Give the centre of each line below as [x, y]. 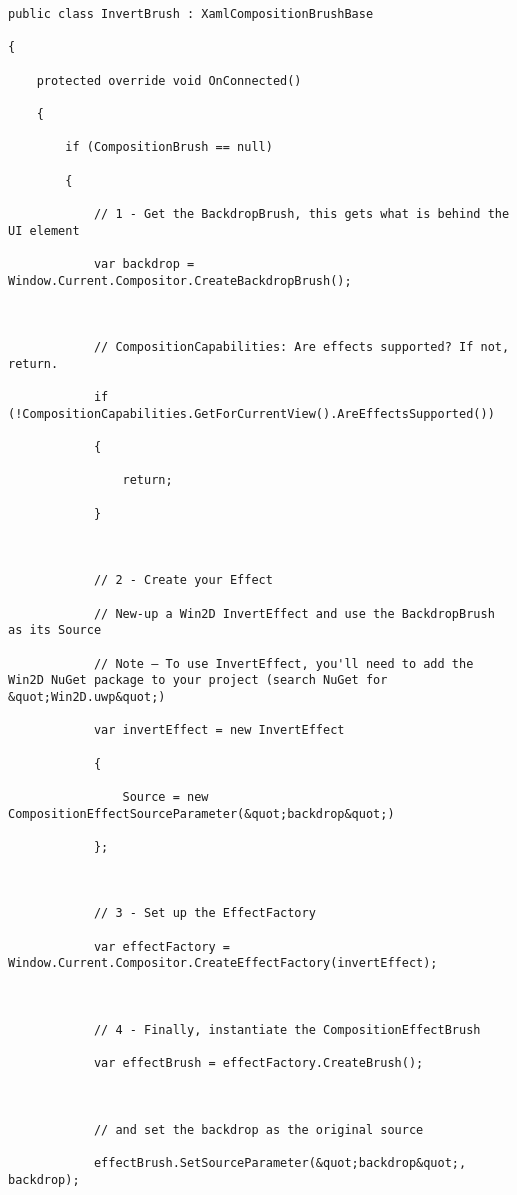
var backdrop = [144, 263]
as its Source [55, 630]
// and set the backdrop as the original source [258, 1129]
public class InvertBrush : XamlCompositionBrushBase [191, 14]
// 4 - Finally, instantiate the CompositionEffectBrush [287, 1030]
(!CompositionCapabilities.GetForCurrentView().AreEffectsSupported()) [251, 413]
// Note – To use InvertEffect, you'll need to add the [283, 663]
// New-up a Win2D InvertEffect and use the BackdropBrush [294, 613]
